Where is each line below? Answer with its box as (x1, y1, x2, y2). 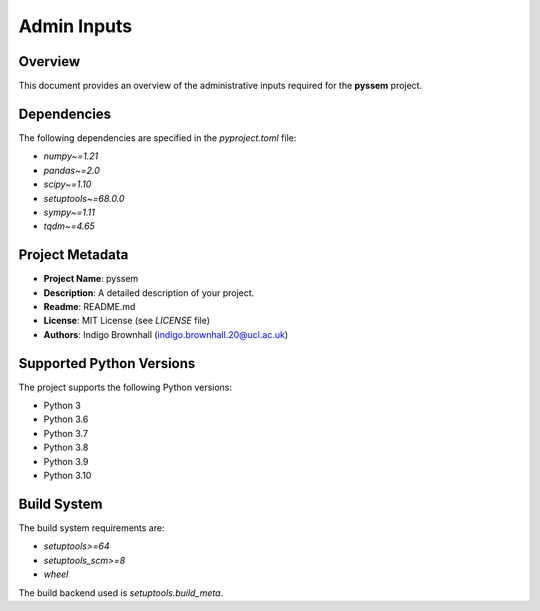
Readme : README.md (43, 301, 136, 312)
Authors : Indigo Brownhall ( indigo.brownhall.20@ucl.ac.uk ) (43, 328, 289, 340)
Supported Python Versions (18, 355, 196, 372)
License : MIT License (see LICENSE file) (43, 315, 210, 327)
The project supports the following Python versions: (18, 381, 233, 393)
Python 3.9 (43, 455, 89, 467)
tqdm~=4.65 (43, 220, 95, 232)
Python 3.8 (43, 441, 89, 454)
